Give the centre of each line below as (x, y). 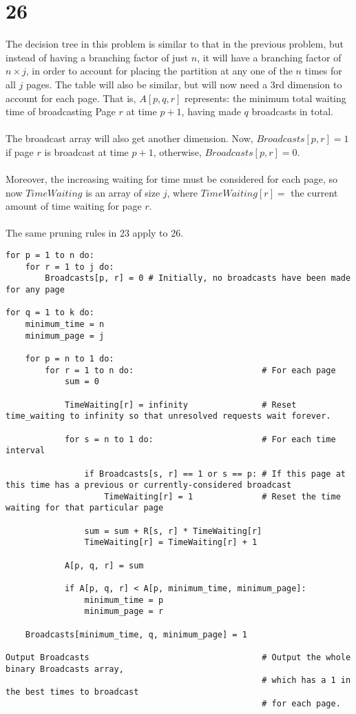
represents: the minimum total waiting (265, 98)
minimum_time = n (65, 324)
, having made (211, 111)
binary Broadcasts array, (65, 669)
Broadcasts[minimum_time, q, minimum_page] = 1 (136, 634)
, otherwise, (177, 151)
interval (25, 451)
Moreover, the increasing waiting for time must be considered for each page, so (171, 179)
